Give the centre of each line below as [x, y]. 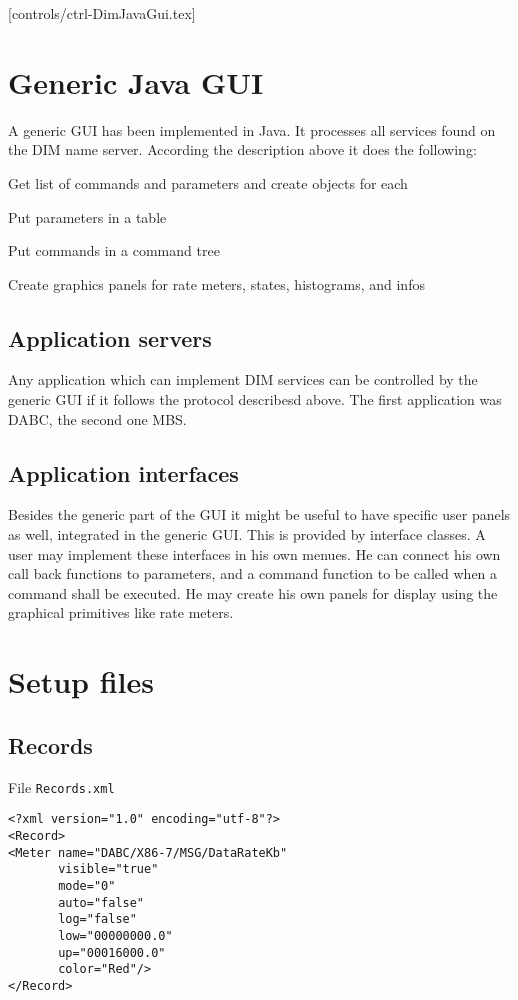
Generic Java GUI [136, 81]
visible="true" [108, 869]
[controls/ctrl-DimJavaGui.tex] [102, 13]
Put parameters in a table [87, 216]
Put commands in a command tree [114, 250]
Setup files [81, 681]
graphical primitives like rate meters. [121, 612]
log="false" [97, 919]
